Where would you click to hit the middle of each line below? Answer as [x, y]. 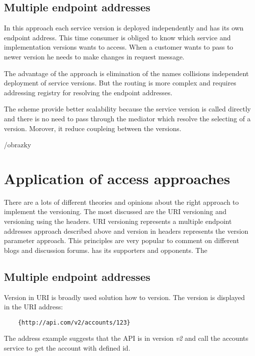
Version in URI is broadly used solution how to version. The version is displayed [125, 297]
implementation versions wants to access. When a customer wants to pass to [119, 47]
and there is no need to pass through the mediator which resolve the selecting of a [127, 118]
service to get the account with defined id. [67, 348]
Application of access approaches [117, 178]
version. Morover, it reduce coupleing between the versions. [93, 128]
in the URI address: [34, 307]
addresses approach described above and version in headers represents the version [126, 231]
